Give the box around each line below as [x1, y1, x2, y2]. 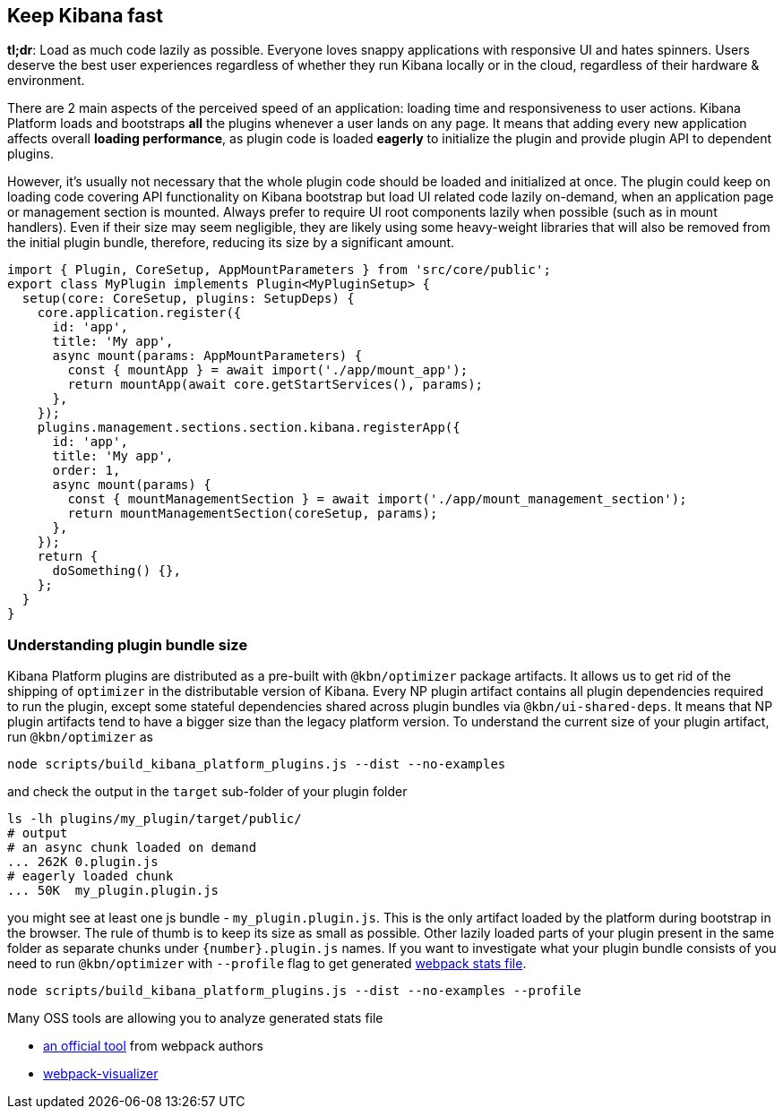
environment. [7, 73, 85, 89]
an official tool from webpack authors [43, 1038, 263, 1054]
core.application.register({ [37, 305, 242, 321]
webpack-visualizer [43, 1066, 159, 1082]
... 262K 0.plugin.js [7, 854, 159, 870]
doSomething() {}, [52, 563, 181, 579]
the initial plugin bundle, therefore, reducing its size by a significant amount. [7, 235, 455, 251]
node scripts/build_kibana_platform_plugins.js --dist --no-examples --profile [7, 983, 581, 999]
